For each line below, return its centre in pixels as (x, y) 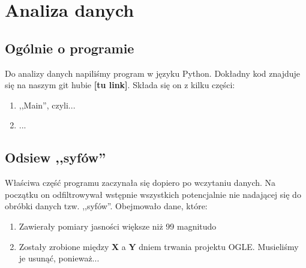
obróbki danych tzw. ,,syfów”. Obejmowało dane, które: (106, 206)
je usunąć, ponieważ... (59, 258)
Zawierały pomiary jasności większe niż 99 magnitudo (118, 226)
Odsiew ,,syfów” (55, 157)
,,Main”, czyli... (47, 105)
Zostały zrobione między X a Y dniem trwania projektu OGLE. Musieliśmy (159, 246)
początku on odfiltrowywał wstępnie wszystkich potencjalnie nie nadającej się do (153, 194)
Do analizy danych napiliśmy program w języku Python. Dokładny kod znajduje (153, 73)
